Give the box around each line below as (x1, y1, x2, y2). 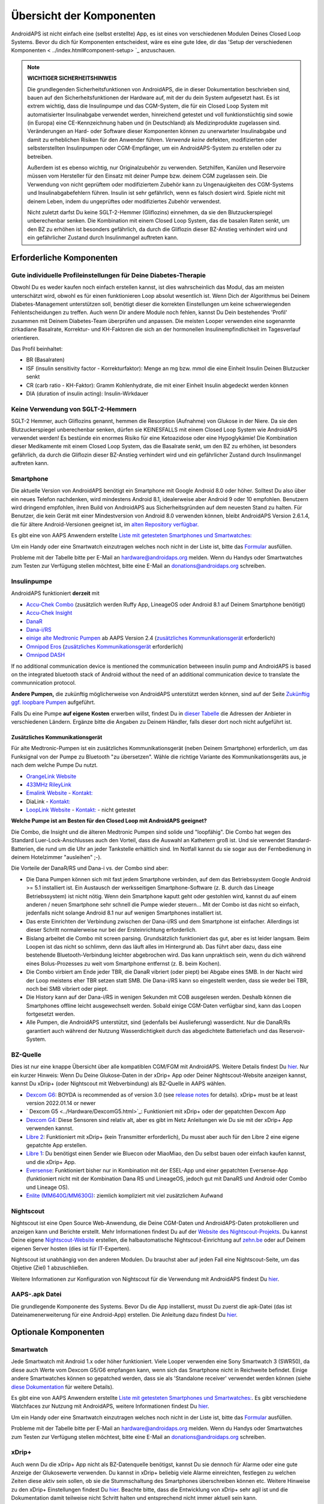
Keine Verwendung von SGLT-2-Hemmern (11, 405, 137, 413)
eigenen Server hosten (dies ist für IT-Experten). (11, 1245, 131, 1252)
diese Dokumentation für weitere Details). (11, 1383, 114, 1390)
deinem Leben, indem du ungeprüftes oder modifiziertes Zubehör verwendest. (27, 197, 221, 205)
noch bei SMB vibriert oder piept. (26, 985, 109, 992)
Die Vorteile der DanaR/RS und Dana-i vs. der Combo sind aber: (11, 864, 169, 872)
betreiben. (27, 153, 53, 160)
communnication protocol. (11, 679, 76, 686)
